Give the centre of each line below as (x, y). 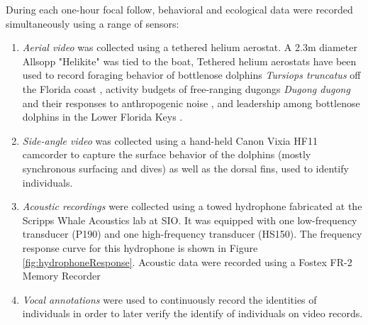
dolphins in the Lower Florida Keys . (102, 117)
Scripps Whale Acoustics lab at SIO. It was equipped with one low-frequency (190, 220)
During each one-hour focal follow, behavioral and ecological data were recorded (179, 9)
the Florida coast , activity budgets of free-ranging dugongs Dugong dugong (186, 88)
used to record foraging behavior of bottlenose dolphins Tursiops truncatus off (191, 75)
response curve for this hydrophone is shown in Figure (140, 247)
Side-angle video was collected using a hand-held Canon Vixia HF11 (170, 140)
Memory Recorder (61, 276)
